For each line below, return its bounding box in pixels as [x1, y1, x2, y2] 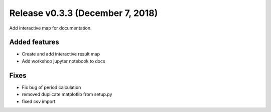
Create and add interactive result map [22, 51, 100, 57]
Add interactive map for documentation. [9, 25, 92, 31]
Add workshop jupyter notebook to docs [22, 58, 105, 64]
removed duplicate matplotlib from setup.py [22, 91, 112, 97]
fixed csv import [22, 98, 56, 104]
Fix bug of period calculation [22, 84, 81, 90]
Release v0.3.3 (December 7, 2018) [9, 7, 158, 18]
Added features [9, 38, 60, 46]
